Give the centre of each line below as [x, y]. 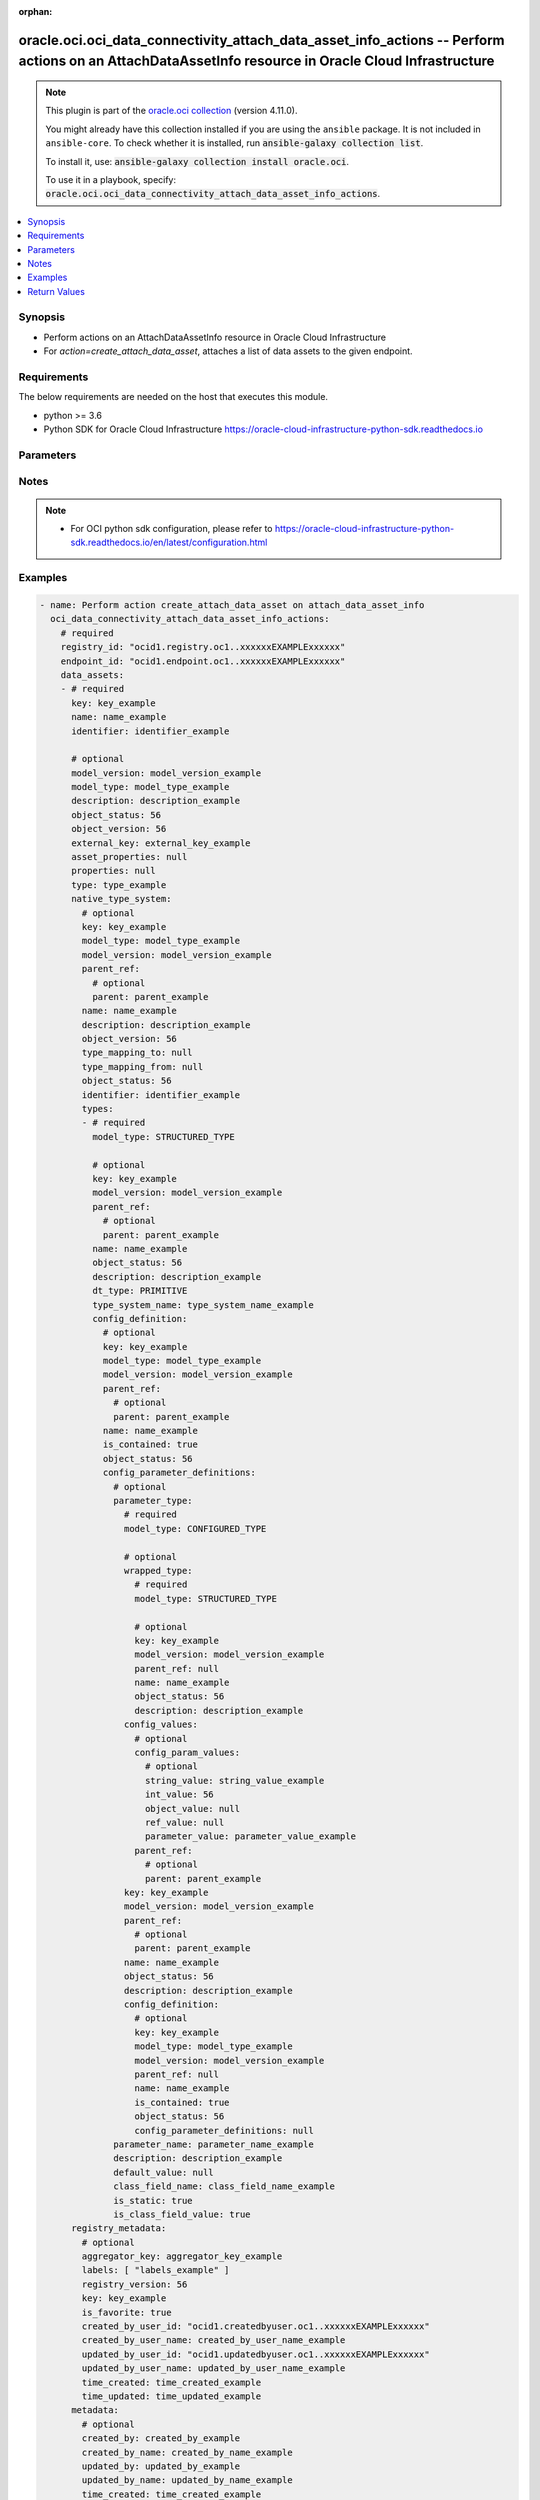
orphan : [35, 11]
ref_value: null [185, 1822]
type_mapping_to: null [137, 1053]
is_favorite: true [126, 2312]
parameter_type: [153, 1500]
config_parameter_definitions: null [224, 2130]
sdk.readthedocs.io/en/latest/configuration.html [169, 542]
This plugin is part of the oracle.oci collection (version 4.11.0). [171, 111]
